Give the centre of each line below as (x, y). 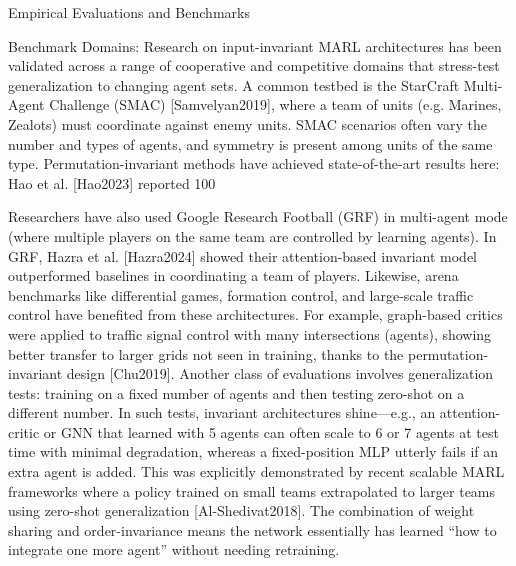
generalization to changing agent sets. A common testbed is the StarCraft (234, 84)
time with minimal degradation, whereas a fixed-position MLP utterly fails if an (253, 451)
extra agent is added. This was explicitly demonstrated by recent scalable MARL (256, 471)
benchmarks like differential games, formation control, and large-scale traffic (241, 294)
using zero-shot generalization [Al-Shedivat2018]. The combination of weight (241, 510)
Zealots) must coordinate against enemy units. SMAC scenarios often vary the (247, 123)
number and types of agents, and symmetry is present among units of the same (250, 143)
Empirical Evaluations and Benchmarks (129, 12)
